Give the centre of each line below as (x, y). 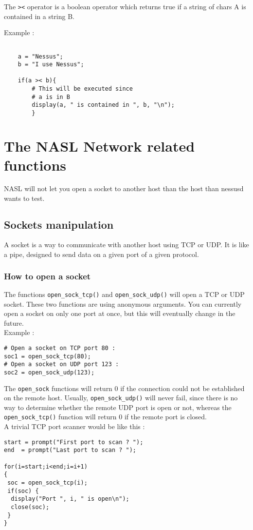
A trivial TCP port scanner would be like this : (74, 426)
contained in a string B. (39, 16)
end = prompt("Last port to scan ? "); (70, 450)
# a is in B (51, 97)
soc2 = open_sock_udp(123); (49, 372)
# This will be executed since (82, 89)
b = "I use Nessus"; (51, 65)
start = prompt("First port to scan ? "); (74, 442)
